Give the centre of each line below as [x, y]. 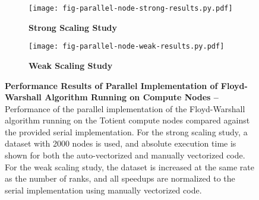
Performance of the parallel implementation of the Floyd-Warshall [125, 108]
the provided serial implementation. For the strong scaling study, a [126, 131]
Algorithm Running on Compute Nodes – [132, 97]
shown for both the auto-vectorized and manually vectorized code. [125, 155]
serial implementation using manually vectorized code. [103, 190]
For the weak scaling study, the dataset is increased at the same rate [129, 166]
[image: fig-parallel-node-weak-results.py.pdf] [127, 47]
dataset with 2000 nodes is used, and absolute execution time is [121, 143]
